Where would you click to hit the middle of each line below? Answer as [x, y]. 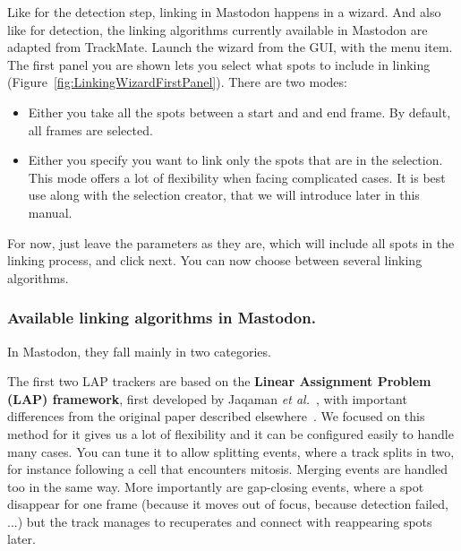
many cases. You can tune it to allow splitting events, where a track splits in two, [231, 451]
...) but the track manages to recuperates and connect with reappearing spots [220, 521]
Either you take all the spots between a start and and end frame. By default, [239, 112]
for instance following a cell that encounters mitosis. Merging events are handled [228, 469]
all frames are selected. [90, 129]
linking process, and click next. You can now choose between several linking [215, 260]
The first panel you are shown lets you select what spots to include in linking [219, 64]
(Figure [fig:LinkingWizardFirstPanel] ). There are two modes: [177, 82]
